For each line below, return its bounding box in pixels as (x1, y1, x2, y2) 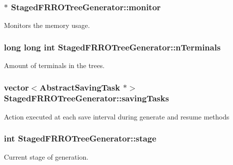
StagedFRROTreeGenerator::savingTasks (4, 92, 169, 104)
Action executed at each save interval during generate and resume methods (4, 111, 230, 121)
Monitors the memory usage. (4, 20, 90, 30)
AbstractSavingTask (39, 81, 120, 93)
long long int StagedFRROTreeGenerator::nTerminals (4, 41, 221, 53)
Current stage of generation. (4, 151, 89, 162)
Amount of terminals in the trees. (4, 60, 105, 71)
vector (4, 81, 29, 93)
